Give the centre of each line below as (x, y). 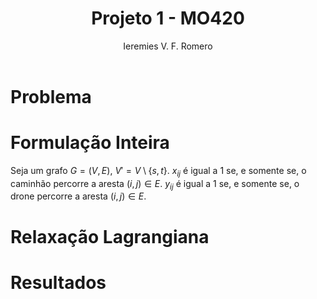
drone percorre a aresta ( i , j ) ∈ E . (78, 196)
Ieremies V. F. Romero (168, 46)
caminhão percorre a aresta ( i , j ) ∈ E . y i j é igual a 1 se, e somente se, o (155, 184)
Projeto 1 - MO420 (168, 18)
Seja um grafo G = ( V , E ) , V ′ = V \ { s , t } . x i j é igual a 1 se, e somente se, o (158, 171)
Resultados (58, 282)
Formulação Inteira (90, 143)
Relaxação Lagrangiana (110, 236)
